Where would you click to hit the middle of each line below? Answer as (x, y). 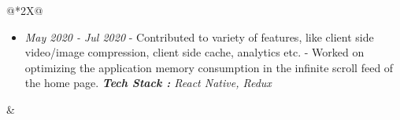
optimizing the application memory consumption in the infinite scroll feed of (209, 67)
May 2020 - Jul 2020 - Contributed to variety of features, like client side (199, 36)
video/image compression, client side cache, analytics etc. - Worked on (194, 52)
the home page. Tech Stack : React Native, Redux (148, 83)
